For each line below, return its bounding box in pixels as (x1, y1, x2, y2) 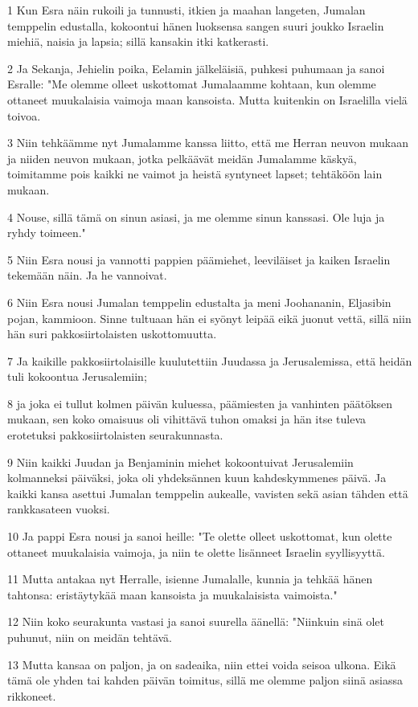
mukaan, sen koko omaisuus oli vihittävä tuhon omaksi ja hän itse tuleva (7, 411, 367, 427)
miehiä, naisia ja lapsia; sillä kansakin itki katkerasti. (7, 33, 269, 50)
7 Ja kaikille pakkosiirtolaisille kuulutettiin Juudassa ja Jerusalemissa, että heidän (7, 352, 412, 369)
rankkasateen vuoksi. (7, 501, 110, 517)
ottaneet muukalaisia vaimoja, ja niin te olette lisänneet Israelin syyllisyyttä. (7, 543, 385, 560)
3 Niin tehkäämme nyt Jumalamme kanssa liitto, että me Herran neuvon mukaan (7, 134, 408, 151)
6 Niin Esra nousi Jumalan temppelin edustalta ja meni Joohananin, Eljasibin (7, 293, 391, 310)
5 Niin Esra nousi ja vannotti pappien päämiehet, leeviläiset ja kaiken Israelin (7, 251, 391, 268)
